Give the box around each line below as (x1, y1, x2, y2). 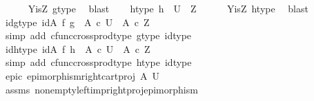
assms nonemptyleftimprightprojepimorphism (5, 82, 198, 96)
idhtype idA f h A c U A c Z (5, 41, 150, 56)
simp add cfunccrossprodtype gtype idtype (5, 28, 192, 43)
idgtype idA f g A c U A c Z (5, 14, 150, 29)
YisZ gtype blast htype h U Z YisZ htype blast (28, 1, 308, 15)
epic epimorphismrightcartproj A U (5, 68, 160, 82)
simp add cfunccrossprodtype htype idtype (5, 55, 192, 69)
